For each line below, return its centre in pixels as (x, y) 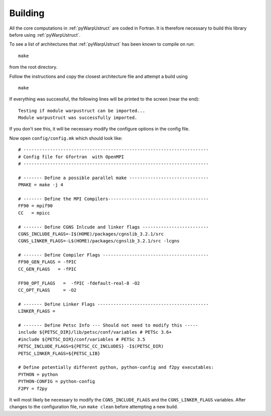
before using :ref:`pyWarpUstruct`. (45, 35)
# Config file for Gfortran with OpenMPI (71, 157)
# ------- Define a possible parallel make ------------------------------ (113, 178)
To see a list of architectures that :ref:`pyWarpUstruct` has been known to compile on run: (102, 44)
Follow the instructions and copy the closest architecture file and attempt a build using (98, 76)
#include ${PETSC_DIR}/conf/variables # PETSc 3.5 (82, 339)
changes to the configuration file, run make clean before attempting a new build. (94, 407)
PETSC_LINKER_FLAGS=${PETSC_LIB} (59, 353)
